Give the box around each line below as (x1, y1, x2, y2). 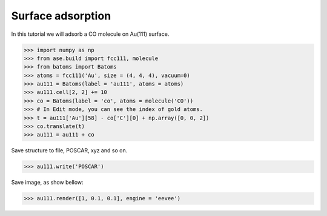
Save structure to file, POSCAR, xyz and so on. (11, 147, 128, 154)
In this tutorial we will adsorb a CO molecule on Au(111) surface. (11, 30, 170, 38)
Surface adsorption (11, 9, 111, 22)
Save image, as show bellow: (11, 179, 84, 186)
